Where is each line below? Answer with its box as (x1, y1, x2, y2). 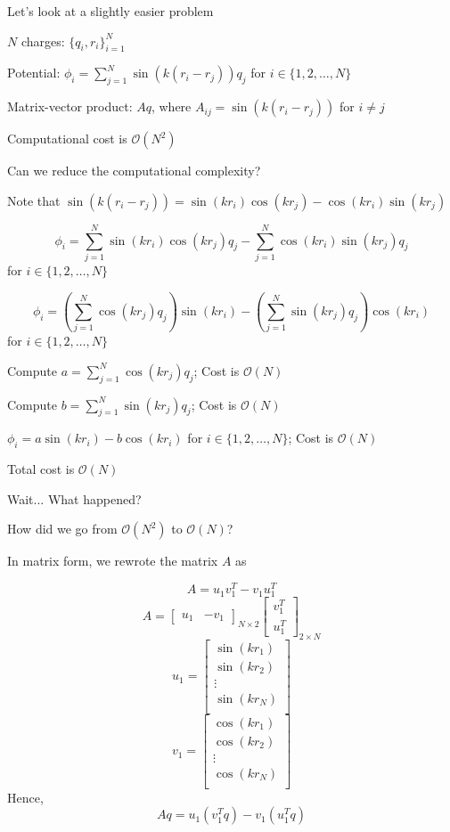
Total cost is (7, 460, 75, 478)
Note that (7, 191, 61, 209)
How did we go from (7, 519, 118, 538)
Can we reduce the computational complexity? (7, 161, 261, 180)
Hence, (7, 787, 44, 806)
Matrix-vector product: (7, 97, 133, 116)
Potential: (7, 63, 61, 82)
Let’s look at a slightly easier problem (7, 2, 214, 20)
